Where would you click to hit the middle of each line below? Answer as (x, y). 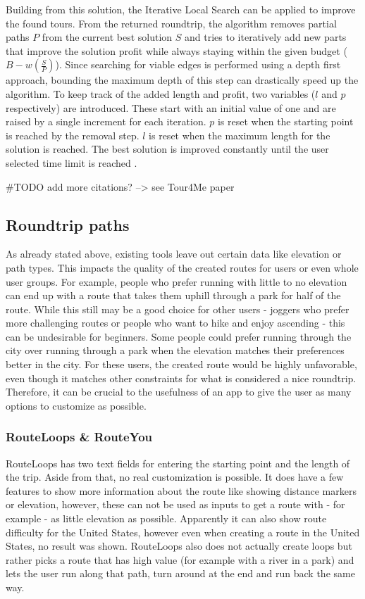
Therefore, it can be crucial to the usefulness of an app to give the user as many (179, 392)
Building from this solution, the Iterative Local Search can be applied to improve (181, 9)
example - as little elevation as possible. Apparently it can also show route (166, 518)
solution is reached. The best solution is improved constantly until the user (167, 149)
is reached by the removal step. (73, 135)
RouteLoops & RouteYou (79, 437)
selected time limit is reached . (72, 162)
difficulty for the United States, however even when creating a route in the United (183, 532)
